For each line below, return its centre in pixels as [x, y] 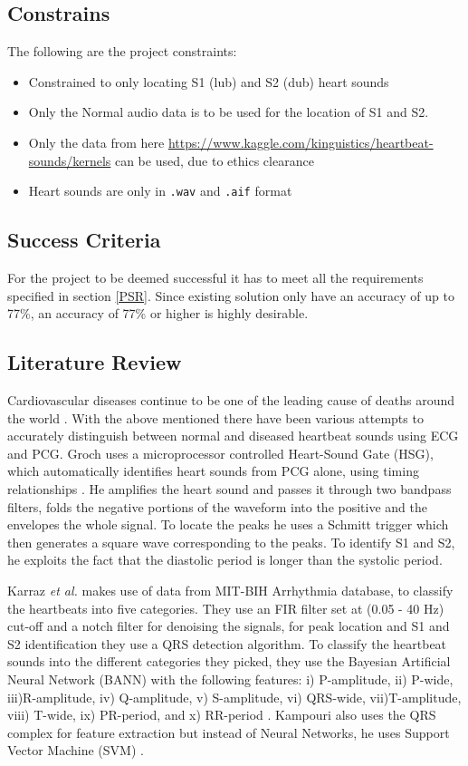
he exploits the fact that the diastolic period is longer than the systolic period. [225, 560]
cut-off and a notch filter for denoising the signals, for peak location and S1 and [229, 626]
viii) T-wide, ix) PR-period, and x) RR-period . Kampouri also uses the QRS [222, 715]
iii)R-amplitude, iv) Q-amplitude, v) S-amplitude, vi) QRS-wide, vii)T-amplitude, [234, 697]
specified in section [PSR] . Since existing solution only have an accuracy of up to [231, 295]
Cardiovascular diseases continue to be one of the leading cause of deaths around [231, 400]
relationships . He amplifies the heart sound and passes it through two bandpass [229, 488]
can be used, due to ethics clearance [214, 160]
